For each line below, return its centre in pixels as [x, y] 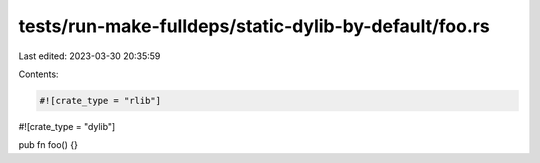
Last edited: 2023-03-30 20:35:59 [89, 56]
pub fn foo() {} [48, 145]
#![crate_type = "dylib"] [67, 126]
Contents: [38, 74]
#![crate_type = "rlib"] [100, 100]
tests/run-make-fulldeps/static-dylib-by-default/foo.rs [254, 26]
